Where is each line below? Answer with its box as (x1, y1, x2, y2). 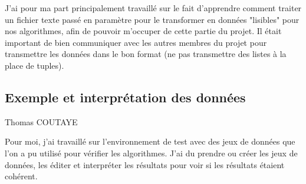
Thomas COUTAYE (5, 115, 78, 128)
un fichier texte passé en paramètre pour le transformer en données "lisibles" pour (5, 13, 300, 25)
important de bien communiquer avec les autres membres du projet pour (5, 36, 267, 48)
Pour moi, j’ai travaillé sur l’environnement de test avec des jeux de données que (5, 135, 295, 148)
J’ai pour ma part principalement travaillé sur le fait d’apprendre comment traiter (5, 2, 302, 14)
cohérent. (5, 170, 38, 182)
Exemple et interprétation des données (5, 88, 246, 106)
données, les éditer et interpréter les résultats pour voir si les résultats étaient (5, 158, 285, 170)
